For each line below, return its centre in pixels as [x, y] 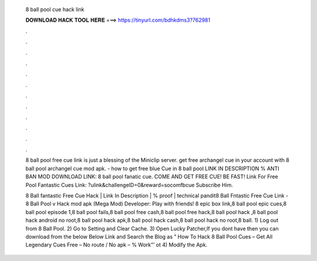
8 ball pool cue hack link [55, 9]
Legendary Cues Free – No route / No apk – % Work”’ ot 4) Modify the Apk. [117, 245]
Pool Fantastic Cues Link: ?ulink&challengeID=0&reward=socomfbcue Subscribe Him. [129, 185]
